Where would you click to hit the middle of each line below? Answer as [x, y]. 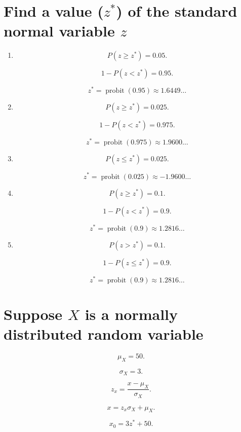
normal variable [59, 31]
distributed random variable [104, 334]
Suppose [33, 314]
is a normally [131, 314]
